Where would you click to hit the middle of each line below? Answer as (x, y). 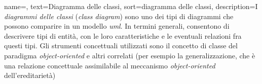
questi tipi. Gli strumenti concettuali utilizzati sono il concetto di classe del (121, 46)
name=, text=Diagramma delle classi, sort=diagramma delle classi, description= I (131, 6)
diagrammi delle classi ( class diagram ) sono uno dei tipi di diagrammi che (119, 16)
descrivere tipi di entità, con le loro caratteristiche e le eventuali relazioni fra (123, 35)
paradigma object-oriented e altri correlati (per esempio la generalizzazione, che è (130, 55)
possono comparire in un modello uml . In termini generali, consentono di (117, 26)
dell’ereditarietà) (30, 75)
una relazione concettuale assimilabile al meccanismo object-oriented (110, 65)
